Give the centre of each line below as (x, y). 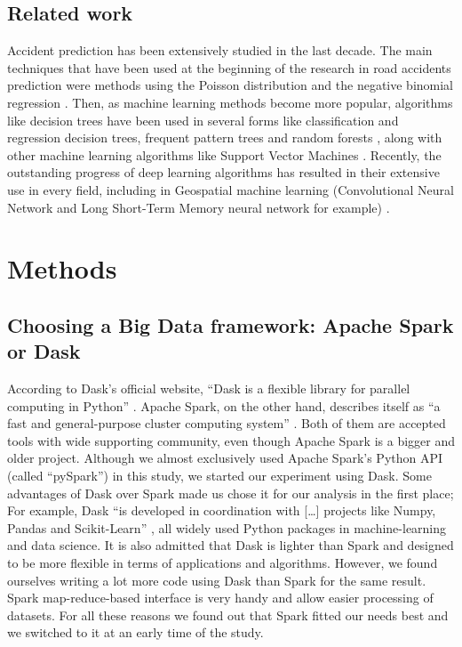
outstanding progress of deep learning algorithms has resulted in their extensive (223, 172)
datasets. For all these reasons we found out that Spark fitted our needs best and (228, 615)
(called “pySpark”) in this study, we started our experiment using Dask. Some (219, 476)
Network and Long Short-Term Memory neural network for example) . (199, 207)
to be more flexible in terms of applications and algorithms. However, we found (223, 563)
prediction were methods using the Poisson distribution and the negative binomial (231, 85)
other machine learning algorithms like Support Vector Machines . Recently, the (224, 154)
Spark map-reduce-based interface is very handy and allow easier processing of (220, 598)
